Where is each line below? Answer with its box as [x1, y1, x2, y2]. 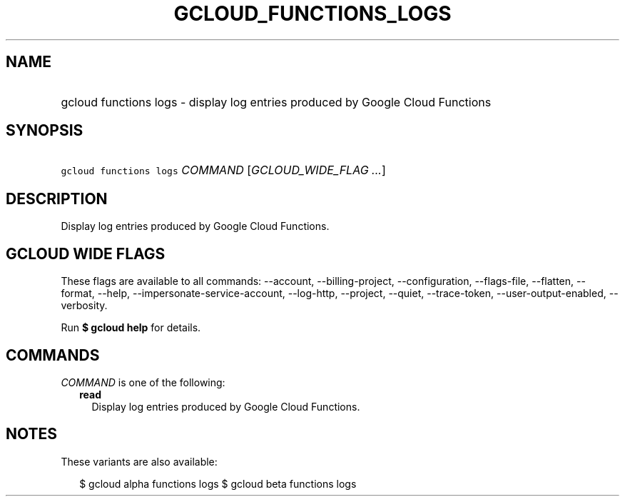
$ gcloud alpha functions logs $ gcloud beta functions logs [79, 477, 357, 490]
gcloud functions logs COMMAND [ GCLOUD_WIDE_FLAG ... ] [61, 163, 386, 178]
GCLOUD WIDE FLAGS [6, 244, 166, 263]
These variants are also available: [61, 455, 218, 468]
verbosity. [61, 299, 108, 312]
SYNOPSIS [6, 121, 83, 140]
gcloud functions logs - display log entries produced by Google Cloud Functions [61, 94, 492, 109]
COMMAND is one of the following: [61, 376, 225, 388]
